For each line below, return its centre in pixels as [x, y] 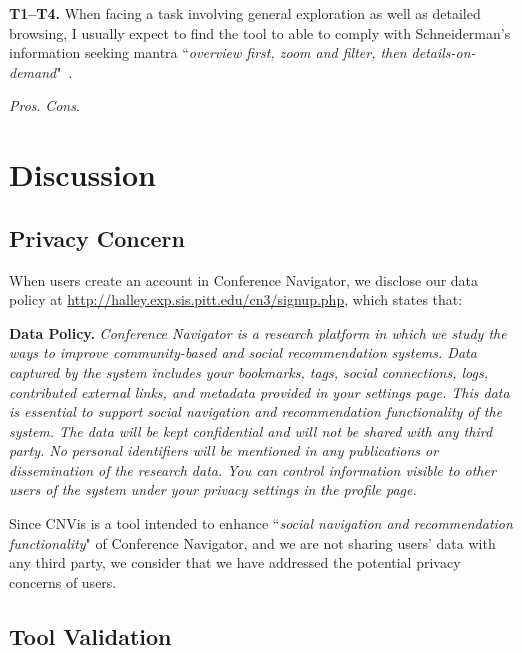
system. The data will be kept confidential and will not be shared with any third [251, 430]
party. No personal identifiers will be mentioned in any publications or [224, 450]
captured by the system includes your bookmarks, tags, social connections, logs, [248, 371]
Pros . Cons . [44, 105]
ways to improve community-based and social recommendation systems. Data [243, 352]
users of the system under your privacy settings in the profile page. [213, 489]
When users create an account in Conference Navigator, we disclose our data [244, 279]
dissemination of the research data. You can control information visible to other [252, 469]
